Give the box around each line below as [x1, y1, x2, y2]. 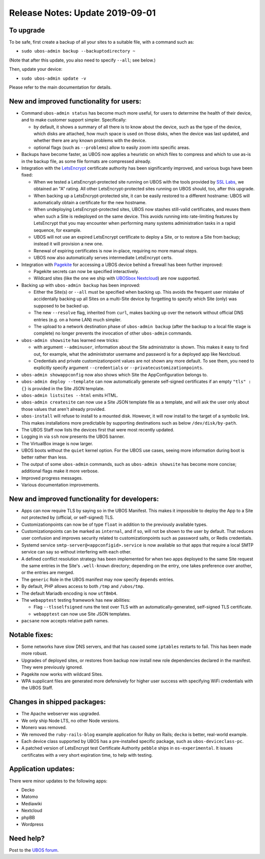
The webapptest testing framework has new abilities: [21, 597, 131, 603]
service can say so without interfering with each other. [21, 549, 132, 555]
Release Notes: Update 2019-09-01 [9, 7, 156, 18]
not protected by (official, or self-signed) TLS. [21, 515, 114, 521]
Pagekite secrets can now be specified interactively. [33, 268, 139, 274]
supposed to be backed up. [33, 303, 89, 308]
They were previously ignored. [21, 664, 83, 670]
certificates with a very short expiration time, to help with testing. [21, 752, 153, 758]
